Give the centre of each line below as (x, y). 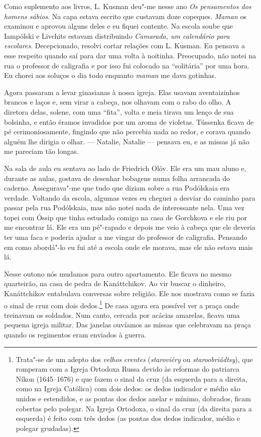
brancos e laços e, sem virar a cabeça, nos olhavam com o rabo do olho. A (118, 102)
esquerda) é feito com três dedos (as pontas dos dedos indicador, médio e (128, 418)
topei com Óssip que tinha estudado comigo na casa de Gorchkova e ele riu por (126, 217)
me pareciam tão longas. (41, 151)
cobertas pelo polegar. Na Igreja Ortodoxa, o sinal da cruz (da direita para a (134, 408)
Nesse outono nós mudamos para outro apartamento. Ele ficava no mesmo (118, 273)
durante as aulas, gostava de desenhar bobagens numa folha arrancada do (117, 178)
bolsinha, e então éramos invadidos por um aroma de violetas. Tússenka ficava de (129, 121)
